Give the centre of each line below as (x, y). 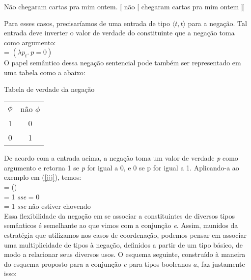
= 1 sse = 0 (22, 196)
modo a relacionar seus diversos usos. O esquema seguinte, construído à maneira (125, 254)
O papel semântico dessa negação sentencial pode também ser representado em (123, 63)
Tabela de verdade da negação (49, 89)
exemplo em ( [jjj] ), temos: (43, 177)
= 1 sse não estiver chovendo (47, 206)
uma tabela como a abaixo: (45, 72)
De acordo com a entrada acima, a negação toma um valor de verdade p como (121, 158)
